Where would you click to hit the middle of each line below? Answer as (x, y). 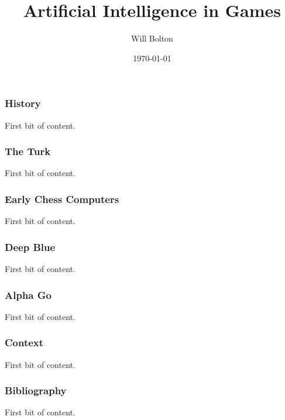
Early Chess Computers (62, 199)
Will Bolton (152, 38)
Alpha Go (28, 295)
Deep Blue (30, 247)
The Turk (28, 151)
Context (24, 342)
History (23, 103)
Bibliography (36, 390)
